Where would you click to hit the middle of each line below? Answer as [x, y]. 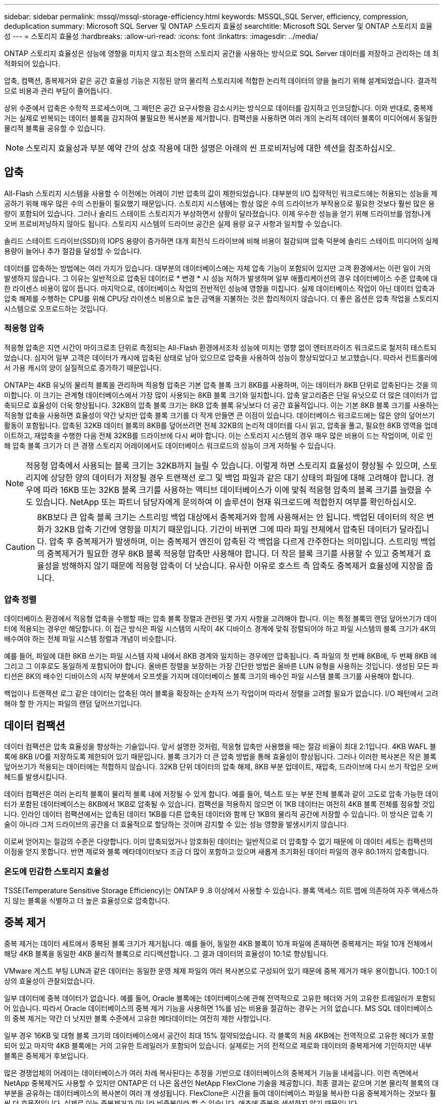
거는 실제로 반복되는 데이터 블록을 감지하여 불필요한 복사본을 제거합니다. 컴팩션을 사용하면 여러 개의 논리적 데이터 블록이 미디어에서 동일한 [221, 118]
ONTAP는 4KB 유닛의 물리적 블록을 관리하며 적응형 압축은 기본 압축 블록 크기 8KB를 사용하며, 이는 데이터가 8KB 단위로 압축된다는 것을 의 [221, 385]
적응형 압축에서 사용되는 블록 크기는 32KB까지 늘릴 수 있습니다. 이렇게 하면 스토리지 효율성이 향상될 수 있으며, [223, 465]
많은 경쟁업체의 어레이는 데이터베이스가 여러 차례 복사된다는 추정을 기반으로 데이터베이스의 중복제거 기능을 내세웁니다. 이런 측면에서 [211, 1073]
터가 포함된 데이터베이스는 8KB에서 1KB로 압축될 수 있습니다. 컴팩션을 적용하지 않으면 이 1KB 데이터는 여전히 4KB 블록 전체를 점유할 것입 [219, 804]
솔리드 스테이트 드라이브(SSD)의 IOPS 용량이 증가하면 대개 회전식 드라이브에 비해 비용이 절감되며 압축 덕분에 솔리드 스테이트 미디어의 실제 [221, 241]
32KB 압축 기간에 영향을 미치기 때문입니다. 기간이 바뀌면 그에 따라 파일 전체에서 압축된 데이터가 [226, 529]
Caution [20, 547]
